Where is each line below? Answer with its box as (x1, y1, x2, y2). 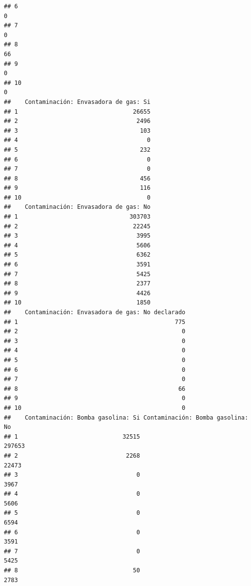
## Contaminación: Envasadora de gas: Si (4, 98, 151, 105)
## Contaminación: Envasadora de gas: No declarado (4, 309, 186, 316)
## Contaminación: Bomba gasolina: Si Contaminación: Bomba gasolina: (4, 414, 249, 421)
